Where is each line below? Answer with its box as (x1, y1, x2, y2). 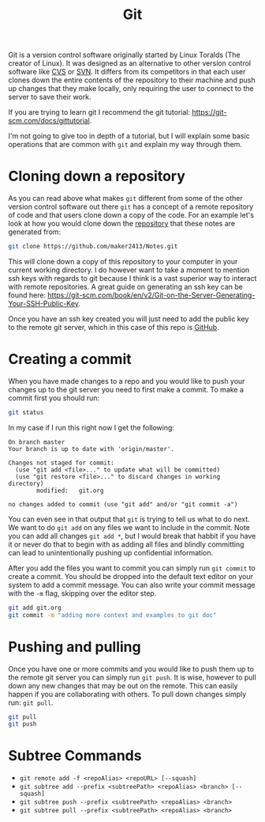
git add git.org (8, 604, 62, 612)
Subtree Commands (8, 747, 142, 765)
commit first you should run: (8, 393, 100, 403)
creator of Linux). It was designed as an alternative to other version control (8, 59, 251, 68)
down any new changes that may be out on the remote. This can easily (8, 680, 238, 690)
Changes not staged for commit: (8, 459, 114, 467)
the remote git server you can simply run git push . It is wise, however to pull (8, 672, 256, 682)
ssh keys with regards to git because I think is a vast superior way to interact (8, 274, 257, 282)
